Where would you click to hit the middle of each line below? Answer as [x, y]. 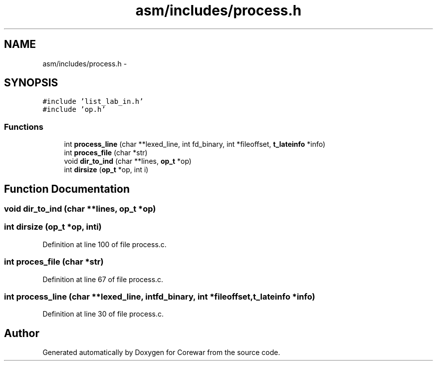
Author [22, 333]
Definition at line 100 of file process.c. [105, 244]
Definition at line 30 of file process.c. [103, 314]
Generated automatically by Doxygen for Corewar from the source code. [161, 353]
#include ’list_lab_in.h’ [93, 102]
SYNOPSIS [31, 83]
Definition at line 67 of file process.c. [103, 279]
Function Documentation [67, 189]
